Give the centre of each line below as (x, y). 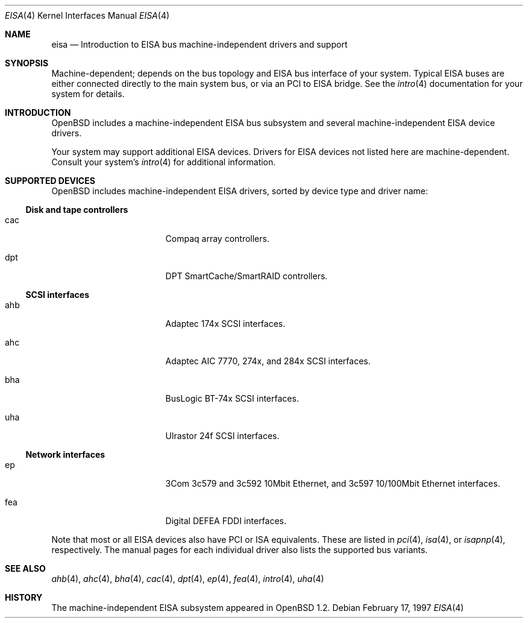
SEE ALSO (25, 568)
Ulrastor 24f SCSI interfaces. (222, 436)
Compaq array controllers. (217, 239)
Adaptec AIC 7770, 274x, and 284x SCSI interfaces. (268, 361)
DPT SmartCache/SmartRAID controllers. (247, 276)
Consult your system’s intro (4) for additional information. (164, 162)
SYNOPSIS (27, 63)
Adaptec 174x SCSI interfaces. (225, 324)
